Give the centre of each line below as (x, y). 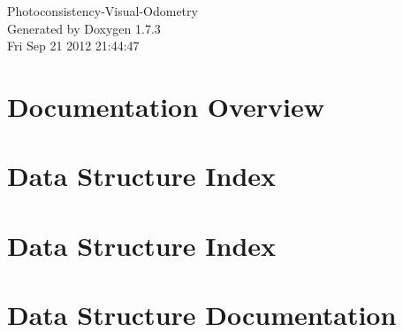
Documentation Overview (166, 106)
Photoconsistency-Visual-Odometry (103, 11)
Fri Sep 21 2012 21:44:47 (73, 46)
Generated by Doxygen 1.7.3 (84, 28)
